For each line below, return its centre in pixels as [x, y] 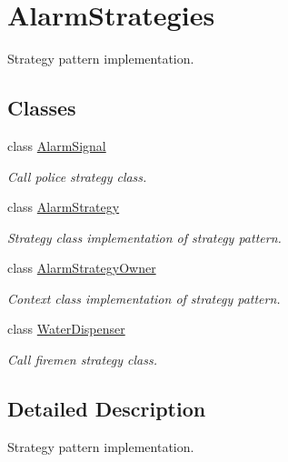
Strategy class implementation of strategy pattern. [144, 237]
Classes [42, 108]
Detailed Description [107, 409]
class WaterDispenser [66, 329]
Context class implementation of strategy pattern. [144, 298]
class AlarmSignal [57, 145]
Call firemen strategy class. [82, 360]
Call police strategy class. [77, 176]
